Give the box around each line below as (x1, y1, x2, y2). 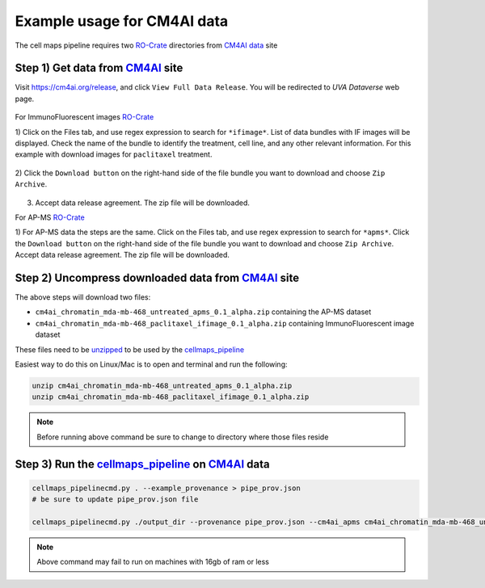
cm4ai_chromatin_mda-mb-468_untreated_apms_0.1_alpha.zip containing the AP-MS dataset (35, 307, 372, 317)
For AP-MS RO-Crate (15, 212, 85, 222)
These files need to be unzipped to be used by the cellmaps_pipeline (15, 344, 245, 355)
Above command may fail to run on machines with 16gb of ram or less (36, 557, 270, 567)
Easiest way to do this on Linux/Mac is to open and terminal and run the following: (15, 359, 288, 369)
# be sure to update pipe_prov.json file (32, 495, 199, 504)
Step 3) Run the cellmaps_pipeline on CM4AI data (15, 457, 270, 471)
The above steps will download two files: (15, 292, 151, 302)
